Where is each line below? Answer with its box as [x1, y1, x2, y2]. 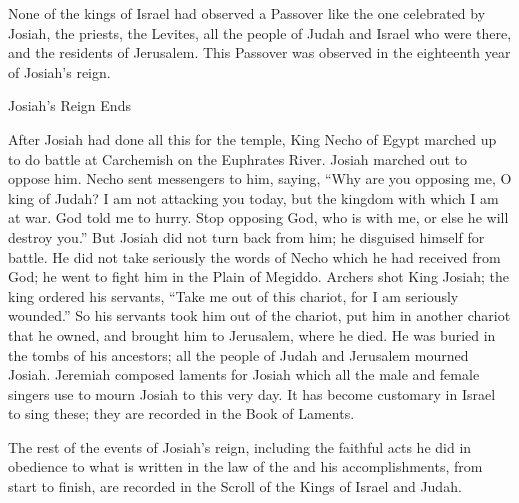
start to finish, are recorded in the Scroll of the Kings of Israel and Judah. [8, 476, 462, 497]
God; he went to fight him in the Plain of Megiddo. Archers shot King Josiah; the [8, 266, 509, 287]
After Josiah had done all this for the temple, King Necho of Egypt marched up [8, 128, 497, 149]
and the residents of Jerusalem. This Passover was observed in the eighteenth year [8, 42, 511, 63]
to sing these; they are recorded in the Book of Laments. [8, 403, 355, 424]
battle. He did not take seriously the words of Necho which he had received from [8, 246, 501, 267]
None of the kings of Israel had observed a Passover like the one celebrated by [8, 3, 486, 23]
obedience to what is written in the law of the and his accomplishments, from [8, 456, 483, 477]
